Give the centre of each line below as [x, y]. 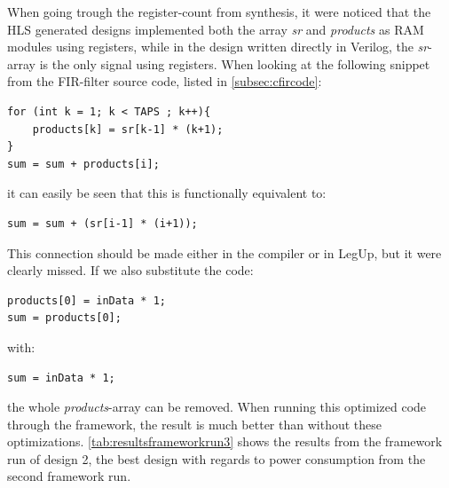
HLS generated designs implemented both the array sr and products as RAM [216, 29]
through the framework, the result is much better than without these [194, 424]
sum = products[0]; [64, 318]
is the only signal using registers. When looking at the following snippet [235, 63]
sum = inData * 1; [61, 378]
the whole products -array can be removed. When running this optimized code [217, 407]
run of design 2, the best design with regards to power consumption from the [217, 458]
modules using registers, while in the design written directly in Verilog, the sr [218, 47]
